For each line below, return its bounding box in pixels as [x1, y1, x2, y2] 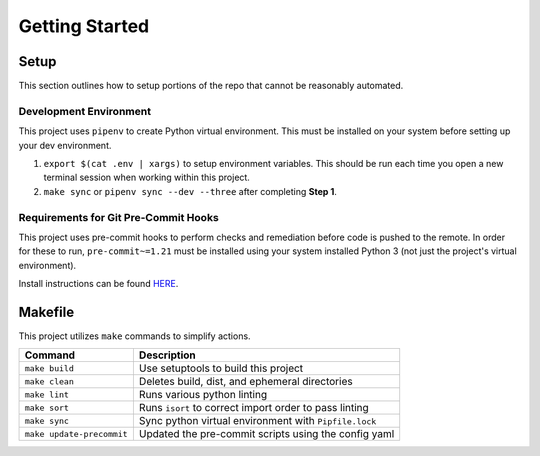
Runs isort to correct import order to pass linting [138, 401, 369, 415]
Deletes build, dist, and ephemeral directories [138, 375, 354, 389]
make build [24, 363, 75, 374]
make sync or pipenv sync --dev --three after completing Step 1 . [43, 185, 337, 197]
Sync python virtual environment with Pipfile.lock [138, 414, 377, 428]
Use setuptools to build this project [138, 361, 304, 375]
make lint [24, 389, 70, 400]
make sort [24, 402, 70, 413]
